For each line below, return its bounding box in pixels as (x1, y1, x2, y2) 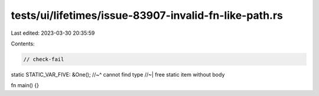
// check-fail (23, 56, 64, 62)
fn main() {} (11, 82, 40, 89)
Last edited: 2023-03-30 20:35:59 (11, 29, 95, 37)
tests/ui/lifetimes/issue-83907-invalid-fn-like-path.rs (11, 9, 284, 22)
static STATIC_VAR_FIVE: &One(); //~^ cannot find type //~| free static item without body (11, 71, 225, 78)
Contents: (11, 40, 35, 47)
